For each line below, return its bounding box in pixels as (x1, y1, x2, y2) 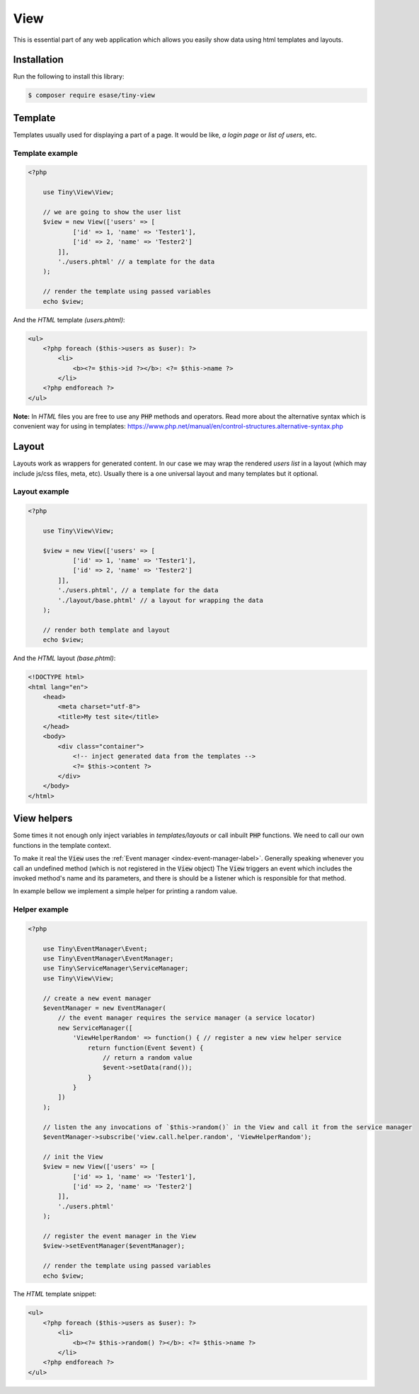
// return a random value (103, 1053, 193, 1062)
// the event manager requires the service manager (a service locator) (57, 1014, 316, 1022)
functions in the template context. (13, 841, 111, 849)
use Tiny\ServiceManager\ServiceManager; (42, 964, 189, 973)
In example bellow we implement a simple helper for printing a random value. (13, 887, 238, 895)
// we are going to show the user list (42, 208, 182, 216)
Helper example (13, 905, 69, 914)
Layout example (13, 487, 69, 497)
